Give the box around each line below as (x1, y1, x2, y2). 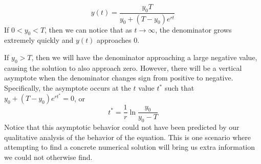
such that (164, 83, 194, 93)
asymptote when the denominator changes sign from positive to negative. (4, 72, 233, 83)
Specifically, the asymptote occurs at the (4, 83, 131, 93)
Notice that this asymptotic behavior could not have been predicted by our (4, 122, 240, 132)
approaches (97, 35, 132, 45)
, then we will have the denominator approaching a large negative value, (31, 52, 257, 63)
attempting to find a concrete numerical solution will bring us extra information (4, 142, 255, 152)
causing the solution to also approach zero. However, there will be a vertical (4, 62, 242, 73)
